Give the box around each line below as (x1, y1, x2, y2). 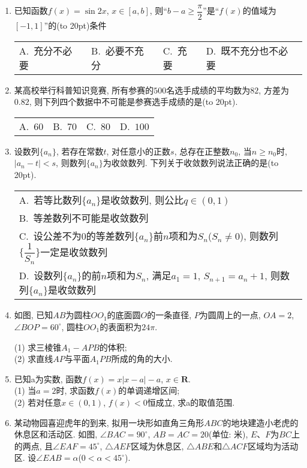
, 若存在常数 (56, 144, 104, 157)
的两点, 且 (14, 439, 53, 452)
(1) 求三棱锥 (14, 340, 62, 353)
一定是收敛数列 (40, 244, 108, 259)
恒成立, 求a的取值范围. (147, 395, 235, 408)
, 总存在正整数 (174, 144, 230, 157)
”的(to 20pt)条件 (44, 19, 107, 32)
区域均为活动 (248, 439, 299, 452)
